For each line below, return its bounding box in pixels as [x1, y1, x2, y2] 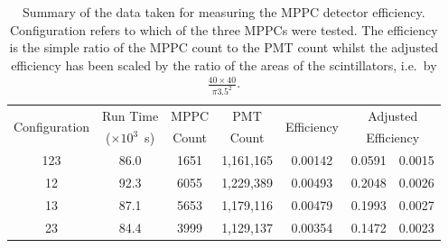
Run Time [102, 106, 159, 124]
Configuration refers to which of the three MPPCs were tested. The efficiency [9, 20, 438, 39]
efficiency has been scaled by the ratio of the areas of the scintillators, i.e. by [11, 55, 437, 74]
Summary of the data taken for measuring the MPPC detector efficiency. [23, 3, 425, 21]
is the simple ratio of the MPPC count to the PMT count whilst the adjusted [9, 38, 439, 57]
